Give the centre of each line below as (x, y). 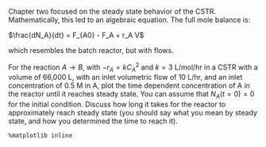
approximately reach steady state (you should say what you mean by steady (133, 113)
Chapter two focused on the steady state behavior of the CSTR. (112, 11)
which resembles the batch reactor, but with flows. (91, 50)
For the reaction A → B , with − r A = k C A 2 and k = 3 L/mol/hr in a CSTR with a (133, 67)
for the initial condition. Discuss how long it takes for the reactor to (117, 104)
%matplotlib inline (40, 136)
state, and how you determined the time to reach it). (93, 121)
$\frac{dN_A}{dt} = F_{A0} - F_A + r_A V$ (76, 35)
